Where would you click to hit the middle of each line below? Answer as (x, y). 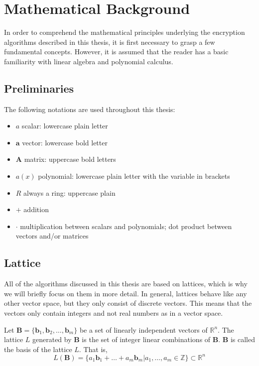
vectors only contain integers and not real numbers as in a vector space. (114, 313)
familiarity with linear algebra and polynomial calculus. (89, 61)
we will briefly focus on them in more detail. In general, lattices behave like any (126, 293)
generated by (52, 339)
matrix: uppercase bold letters (70, 159)
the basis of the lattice (38, 349)
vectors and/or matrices (52, 236)
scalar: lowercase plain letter (65, 126)
